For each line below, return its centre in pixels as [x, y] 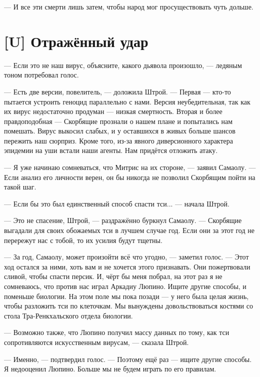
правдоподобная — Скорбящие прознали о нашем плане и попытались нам [118, 121]
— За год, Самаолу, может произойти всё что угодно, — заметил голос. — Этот [126, 257]
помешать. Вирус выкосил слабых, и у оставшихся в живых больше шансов [120, 131]
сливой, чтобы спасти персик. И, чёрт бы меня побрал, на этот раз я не [113, 276]
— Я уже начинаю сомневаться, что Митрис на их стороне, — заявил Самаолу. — [130, 167]
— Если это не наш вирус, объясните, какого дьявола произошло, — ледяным [123, 65]
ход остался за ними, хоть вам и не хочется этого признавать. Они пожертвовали [127, 266]
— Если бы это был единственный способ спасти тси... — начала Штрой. [117, 203]
